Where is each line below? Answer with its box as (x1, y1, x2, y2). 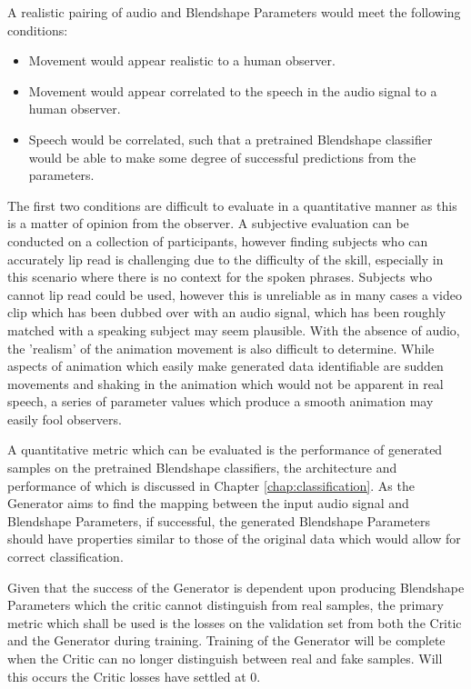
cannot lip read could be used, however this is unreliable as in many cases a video (7, 285, 462, 304)
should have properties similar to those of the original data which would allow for (7, 529, 461, 548)
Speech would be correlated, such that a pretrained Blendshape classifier (28, 129, 433, 148)
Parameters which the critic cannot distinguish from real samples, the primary (7, 595, 444, 614)
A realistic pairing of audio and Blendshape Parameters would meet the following (7, 3, 461, 21)
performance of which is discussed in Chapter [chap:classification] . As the (7, 475, 415, 494)
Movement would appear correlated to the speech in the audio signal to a (28, 81, 437, 100)
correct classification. (7, 547, 124, 566)
